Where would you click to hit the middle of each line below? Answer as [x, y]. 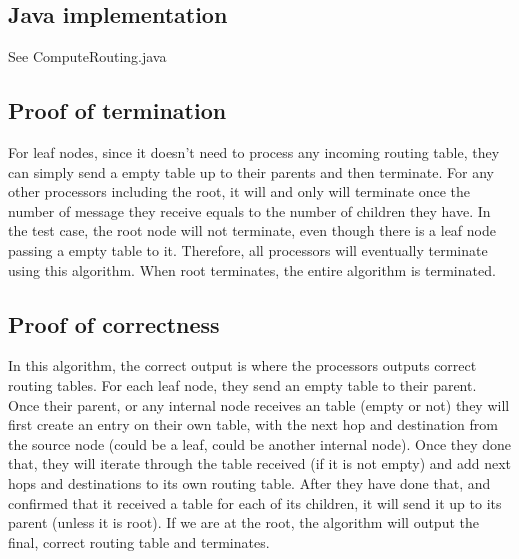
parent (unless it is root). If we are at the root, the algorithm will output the [243, 522]
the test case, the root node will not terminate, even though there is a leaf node [252, 230]
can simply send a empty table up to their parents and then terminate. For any [251, 171]
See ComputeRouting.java [87, 56]
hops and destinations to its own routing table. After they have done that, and [249, 482]
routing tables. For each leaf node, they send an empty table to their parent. [242, 384]
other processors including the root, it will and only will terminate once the [239, 191]
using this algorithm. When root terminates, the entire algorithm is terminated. [252, 269]
